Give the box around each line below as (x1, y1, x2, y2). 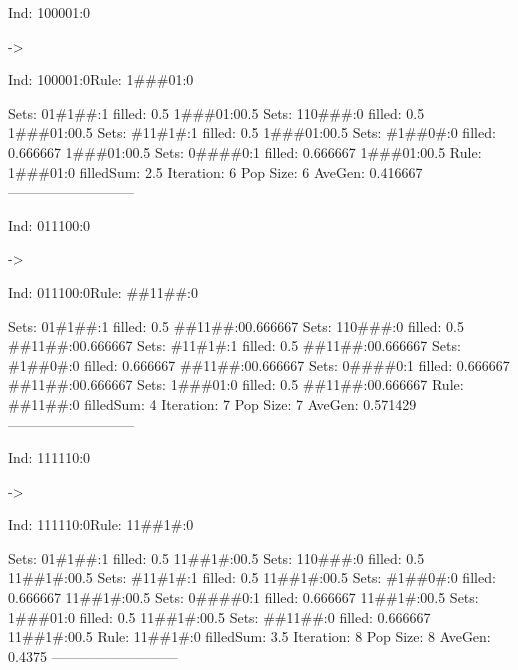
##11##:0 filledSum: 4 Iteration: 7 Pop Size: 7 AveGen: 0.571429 (8, 393, 417, 414)
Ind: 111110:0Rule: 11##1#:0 (8, 514, 194, 535)
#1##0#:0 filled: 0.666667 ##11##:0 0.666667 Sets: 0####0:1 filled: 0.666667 (8, 354, 510, 375)
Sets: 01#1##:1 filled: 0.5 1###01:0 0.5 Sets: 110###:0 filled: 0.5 (8, 102, 425, 123)
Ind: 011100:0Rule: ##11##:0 (8, 281, 198, 302)
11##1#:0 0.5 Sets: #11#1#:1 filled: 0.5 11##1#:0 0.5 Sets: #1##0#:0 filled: (8, 567, 496, 588)
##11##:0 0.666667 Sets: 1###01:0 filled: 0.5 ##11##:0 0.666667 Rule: (8, 374, 464, 395)
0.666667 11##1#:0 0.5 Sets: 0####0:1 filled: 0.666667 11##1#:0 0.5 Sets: (8, 587, 479, 608)
